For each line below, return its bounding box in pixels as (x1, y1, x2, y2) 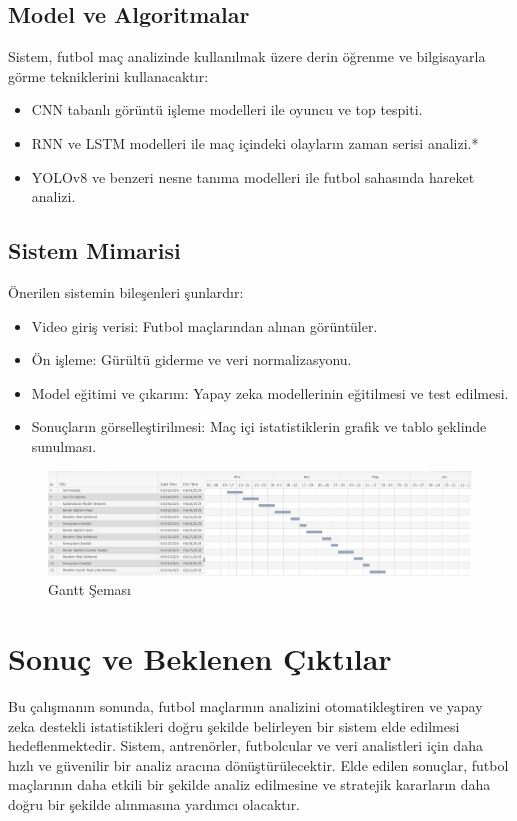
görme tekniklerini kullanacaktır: (8, 65, 209, 86)
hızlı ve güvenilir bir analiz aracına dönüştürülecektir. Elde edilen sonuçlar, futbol (8, 754, 509, 775)
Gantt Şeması (48, 579, 132, 600)
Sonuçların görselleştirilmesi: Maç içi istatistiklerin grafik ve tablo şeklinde (31, 416, 487, 437)
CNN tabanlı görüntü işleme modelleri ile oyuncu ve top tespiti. (31, 99, 423, 120)
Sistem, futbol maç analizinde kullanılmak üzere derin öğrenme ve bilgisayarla (8, 46, 486, 67)
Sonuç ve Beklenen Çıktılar (8, 638, 392, 679)
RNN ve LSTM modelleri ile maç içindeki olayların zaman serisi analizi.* (31, 132, 479, 153)
